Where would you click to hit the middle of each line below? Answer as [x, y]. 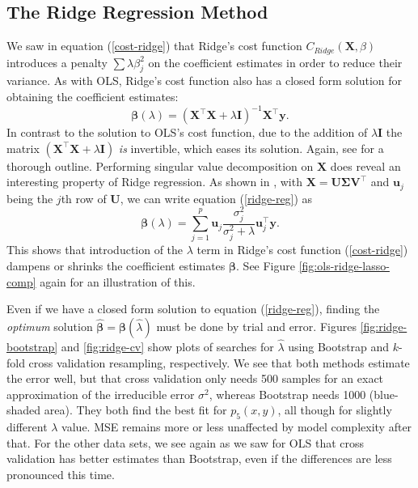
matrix [23, 148]
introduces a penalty [57, 62]
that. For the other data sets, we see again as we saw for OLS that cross [186, 442]
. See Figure [266, 265]
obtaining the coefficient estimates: [93, 97]
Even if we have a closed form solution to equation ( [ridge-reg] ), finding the [193, 309]
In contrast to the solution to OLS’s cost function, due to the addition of [187, 132]
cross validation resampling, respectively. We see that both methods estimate [219, 362]
